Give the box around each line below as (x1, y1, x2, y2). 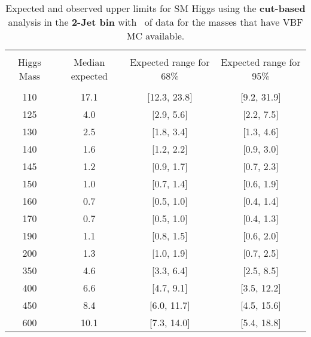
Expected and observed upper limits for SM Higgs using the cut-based (5, 1, 306, 15)
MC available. (126, 29, 185, 42)
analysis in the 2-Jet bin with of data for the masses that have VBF (8, 15, 303, 29)
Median (74, 55, 105, 69)
